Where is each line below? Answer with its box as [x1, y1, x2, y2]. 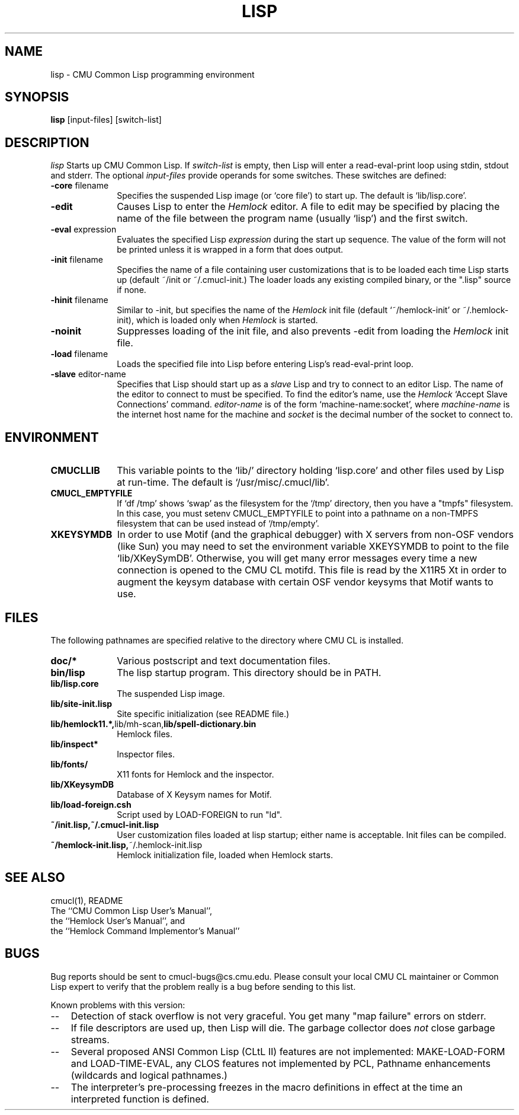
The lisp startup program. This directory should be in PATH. [117, 666, 382, 678]
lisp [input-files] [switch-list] [50, 114, 162, 125]
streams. [71, 1033, 110, 1046]
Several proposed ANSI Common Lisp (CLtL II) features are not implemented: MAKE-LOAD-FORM [71, 1045, 505, 1057]
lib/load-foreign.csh [50, 799, 132, 810]
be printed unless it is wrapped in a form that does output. [117, 244, 344, 255]
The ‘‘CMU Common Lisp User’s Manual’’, [50, 905, 212, 916]
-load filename [50, 349, 108, 359]
